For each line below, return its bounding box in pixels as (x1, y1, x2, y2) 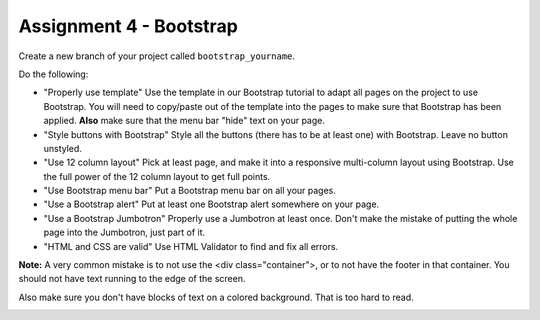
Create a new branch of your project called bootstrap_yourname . (18, 50, 295, 62)
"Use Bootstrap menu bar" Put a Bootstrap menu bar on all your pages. (43, 185, 337, 197)
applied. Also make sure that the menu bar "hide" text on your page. (43, 115, 325, 127)
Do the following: (18, 68, 89, 80)
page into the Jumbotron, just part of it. (43, 226, 206, 239)
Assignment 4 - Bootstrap (18, 15, 239, 37)
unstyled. (43, 142, 82, 154)
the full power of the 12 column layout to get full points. (43, 170, 271, 182)
